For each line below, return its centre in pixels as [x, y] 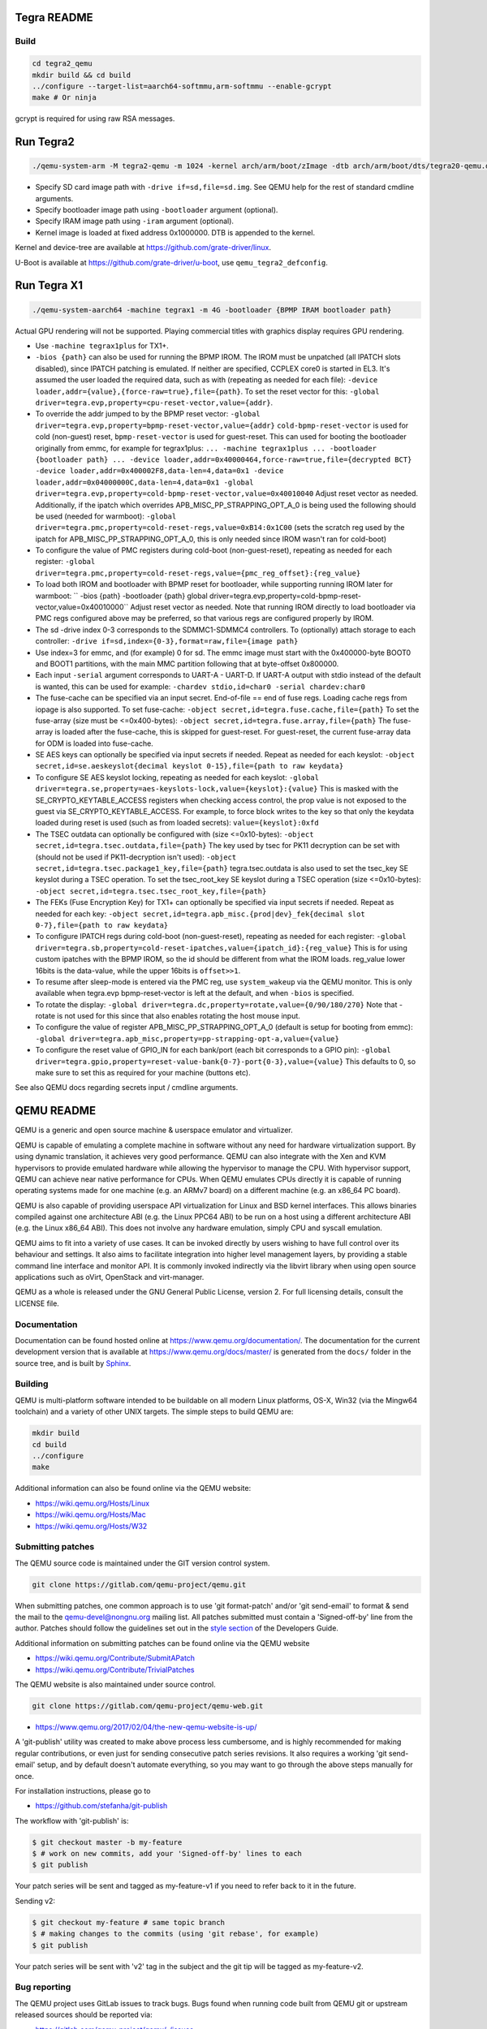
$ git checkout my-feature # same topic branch [128, 1922]
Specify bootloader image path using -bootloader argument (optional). [157, 210]
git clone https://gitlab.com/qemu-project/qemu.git [139, 1584]
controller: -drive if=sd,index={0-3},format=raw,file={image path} [167, 641]
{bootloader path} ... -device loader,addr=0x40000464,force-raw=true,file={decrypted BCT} [224, 459]
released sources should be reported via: [84, 2015]
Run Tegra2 [45, 142]
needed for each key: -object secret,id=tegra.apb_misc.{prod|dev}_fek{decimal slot [200, 914]
